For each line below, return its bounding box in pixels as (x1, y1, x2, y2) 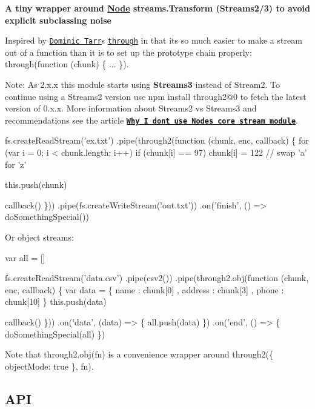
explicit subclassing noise (5, 13, 111, 26)
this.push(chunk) (5, 178, 67, 191)
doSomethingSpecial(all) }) (5, 327, 105, 340)
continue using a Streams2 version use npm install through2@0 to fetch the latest (5, 90, 307, 102)
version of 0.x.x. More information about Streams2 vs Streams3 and (5, 102, 257, 115)
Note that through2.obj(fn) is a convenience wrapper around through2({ (5, 348, 273, 361)
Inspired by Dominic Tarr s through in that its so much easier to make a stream (5, 34, 302, 47)
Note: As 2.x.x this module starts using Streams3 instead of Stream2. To (5, 78, 280, 91)
